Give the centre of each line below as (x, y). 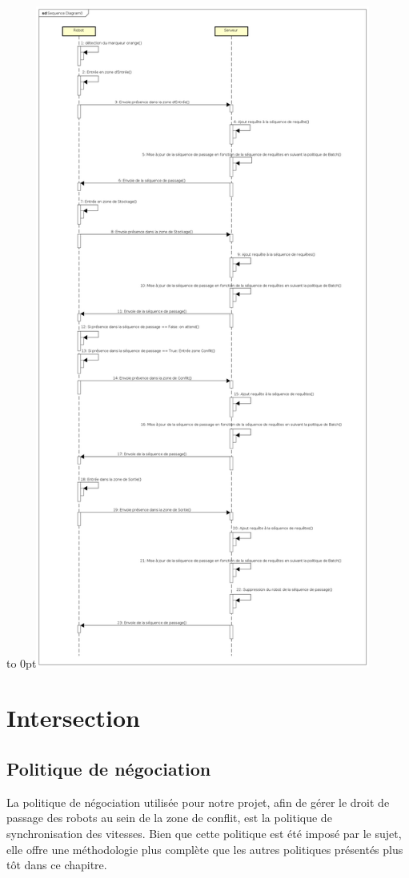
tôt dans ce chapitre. (57, 865)
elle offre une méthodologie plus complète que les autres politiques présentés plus (205, 849)
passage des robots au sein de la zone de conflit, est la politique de (169, 818)
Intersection (73, 718)
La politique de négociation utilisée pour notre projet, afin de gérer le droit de (198, 802)
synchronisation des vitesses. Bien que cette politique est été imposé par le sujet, (204, 833)
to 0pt (22, 662)
